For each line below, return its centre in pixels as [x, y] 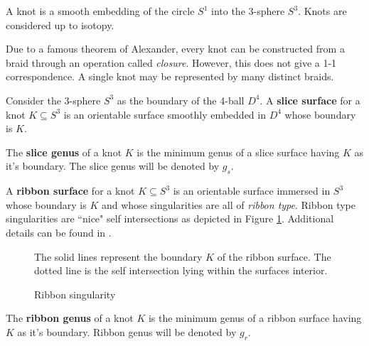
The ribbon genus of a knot [70, 318]
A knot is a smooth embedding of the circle [100, 11]
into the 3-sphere [248, 11]
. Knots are [322, 11]
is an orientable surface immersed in [252, 191]
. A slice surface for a [310, 100]
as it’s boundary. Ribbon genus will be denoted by [127, 331]
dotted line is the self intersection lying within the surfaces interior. [181, 270]
